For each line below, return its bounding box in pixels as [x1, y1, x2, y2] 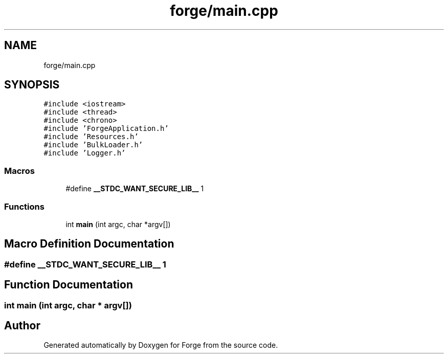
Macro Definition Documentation [4, 237, 174, 251]
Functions [4, 201, 44, 212]
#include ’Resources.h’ [43, 132, 139, 141]
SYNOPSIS [4, 78, 60, 92]
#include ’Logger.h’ [43, 149, 126, 158]
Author [4, 319, 40, 332]
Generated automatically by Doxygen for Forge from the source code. [43, 341, 278, 350]
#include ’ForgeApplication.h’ [43, 124, 169, 133]
